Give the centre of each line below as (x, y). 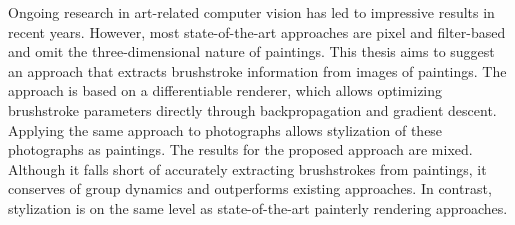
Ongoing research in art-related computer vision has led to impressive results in (251, 12)
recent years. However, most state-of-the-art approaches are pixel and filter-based (257, 31)
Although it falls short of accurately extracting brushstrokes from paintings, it (247, 168)
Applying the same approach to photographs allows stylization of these (225, 129)
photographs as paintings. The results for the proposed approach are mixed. (240, 149)
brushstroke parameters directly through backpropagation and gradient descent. (252, 109)
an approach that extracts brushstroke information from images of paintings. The (257, 70)
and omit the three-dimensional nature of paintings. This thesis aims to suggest (251, 51)
